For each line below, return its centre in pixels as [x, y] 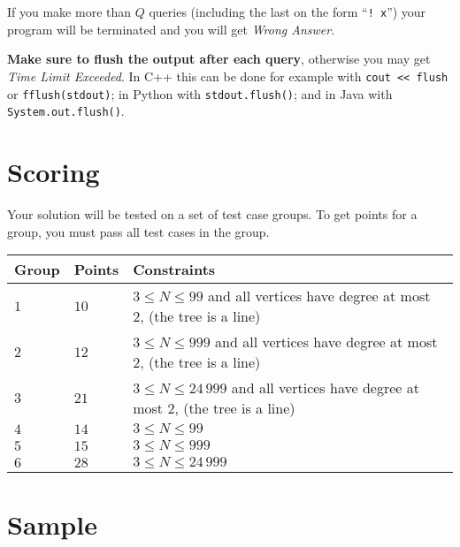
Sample [52, 524]
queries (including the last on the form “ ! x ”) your [287, 11]
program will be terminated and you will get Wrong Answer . [171, 29]
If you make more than [69, 11]
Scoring [54, 171]
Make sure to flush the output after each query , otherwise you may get [219, 59]
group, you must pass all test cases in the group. [138, 231]
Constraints [174, 270]
